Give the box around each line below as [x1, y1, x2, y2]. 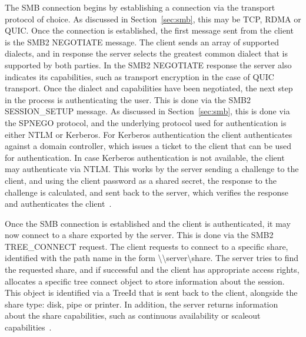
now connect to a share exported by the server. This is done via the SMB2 [5, 229, 274, 241]
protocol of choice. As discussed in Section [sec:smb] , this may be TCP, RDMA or [5, 12, 301, 25]
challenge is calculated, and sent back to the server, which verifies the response [5, 186, 289, 198]
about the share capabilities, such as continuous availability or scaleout [5, 309, 261, 322]
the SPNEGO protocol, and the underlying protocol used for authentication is [5, 116, 287, 128]
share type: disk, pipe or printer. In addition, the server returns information [5, 298, 278, 310]
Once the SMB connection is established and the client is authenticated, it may [5, 217, 291, 229]
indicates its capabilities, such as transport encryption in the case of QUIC [5, 70, 274, 82]
